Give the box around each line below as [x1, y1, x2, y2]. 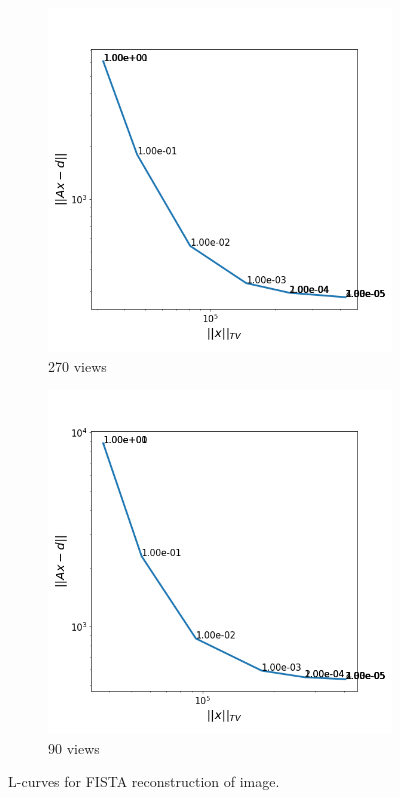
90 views [48, 737, 100, 758]
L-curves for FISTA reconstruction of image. [8, 771, 280, 792]
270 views [48, 355, 107, 376]
